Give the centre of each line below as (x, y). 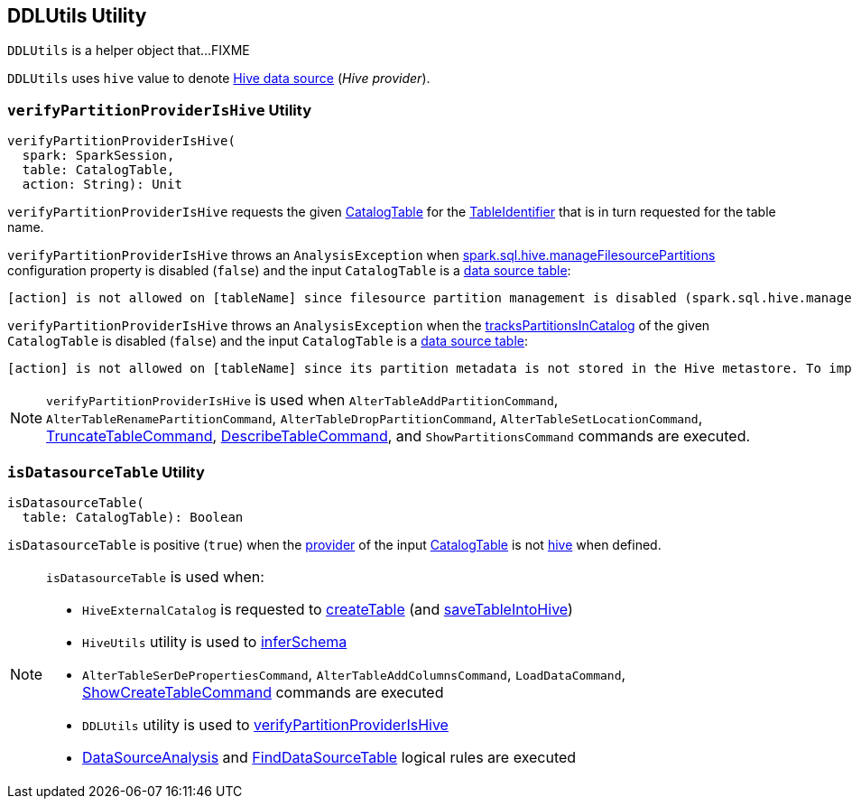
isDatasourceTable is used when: (155, 576)
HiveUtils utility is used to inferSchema (215, 641)
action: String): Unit (102, 185)
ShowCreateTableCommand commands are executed (263, 692)
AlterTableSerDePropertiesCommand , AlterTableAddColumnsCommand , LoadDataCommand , (354, 674)
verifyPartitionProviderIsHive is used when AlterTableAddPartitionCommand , (302, 400)
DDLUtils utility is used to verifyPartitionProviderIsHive (265, 724)
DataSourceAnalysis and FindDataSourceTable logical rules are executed (329, 757)
